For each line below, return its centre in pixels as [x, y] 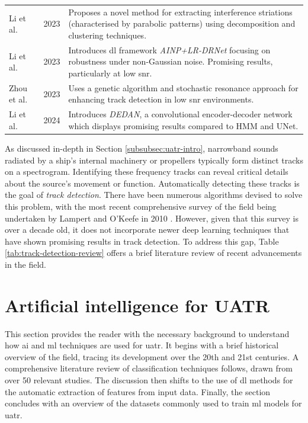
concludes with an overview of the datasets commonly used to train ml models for [153, 403]
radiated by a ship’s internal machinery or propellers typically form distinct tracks [154, 160]
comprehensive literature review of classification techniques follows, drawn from [149, 368]
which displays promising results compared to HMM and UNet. [183, 125]
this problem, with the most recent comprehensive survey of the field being [141, 206]
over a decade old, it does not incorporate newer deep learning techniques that [147, 230]
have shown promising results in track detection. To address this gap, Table [142, 241]
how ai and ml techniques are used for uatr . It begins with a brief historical [142, 345]
